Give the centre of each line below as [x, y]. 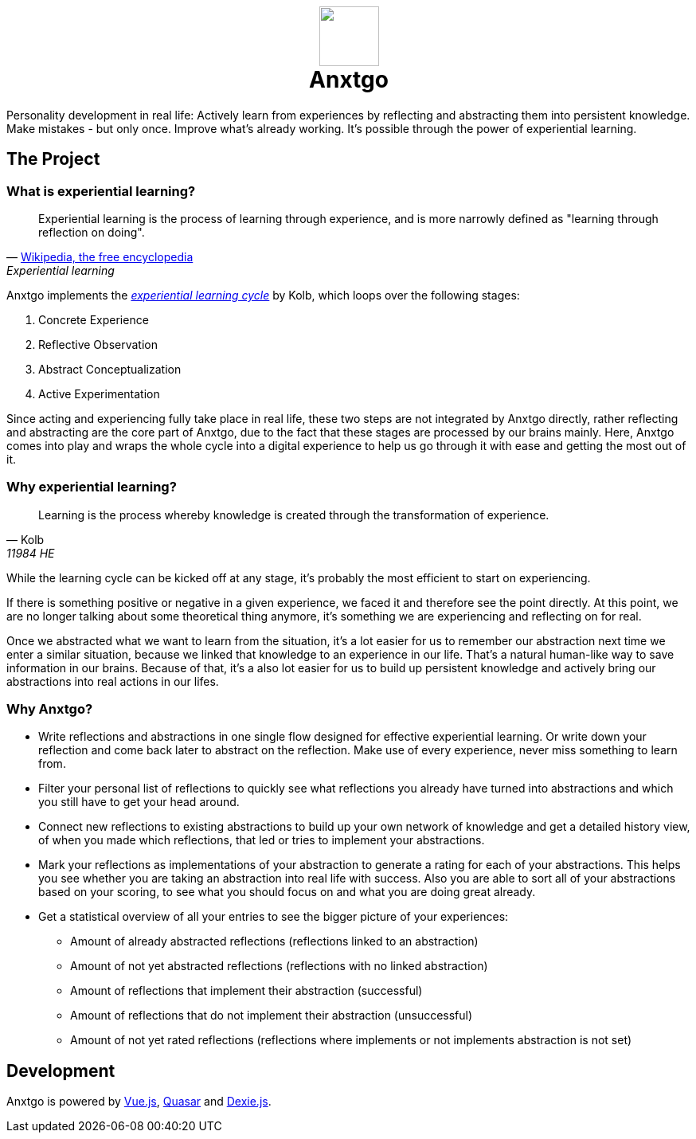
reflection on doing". [92, 232]
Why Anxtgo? [50, 709]
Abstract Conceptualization [110, 369]
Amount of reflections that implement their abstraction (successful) [246, 991]
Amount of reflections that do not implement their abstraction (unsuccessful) [272, 1016]
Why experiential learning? [92, 487]
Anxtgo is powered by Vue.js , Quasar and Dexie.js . [139, 1102]
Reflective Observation [98, 344]
